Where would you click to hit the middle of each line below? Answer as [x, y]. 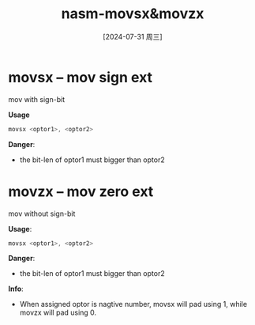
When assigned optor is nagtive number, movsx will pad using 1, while [133, 304]
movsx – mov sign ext [80, 77]
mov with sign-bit [37, 99]
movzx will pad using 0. [58, 312]
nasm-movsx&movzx [133, 14]
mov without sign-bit [42, 214]
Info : [16, 289]
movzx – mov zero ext [81, 191]
